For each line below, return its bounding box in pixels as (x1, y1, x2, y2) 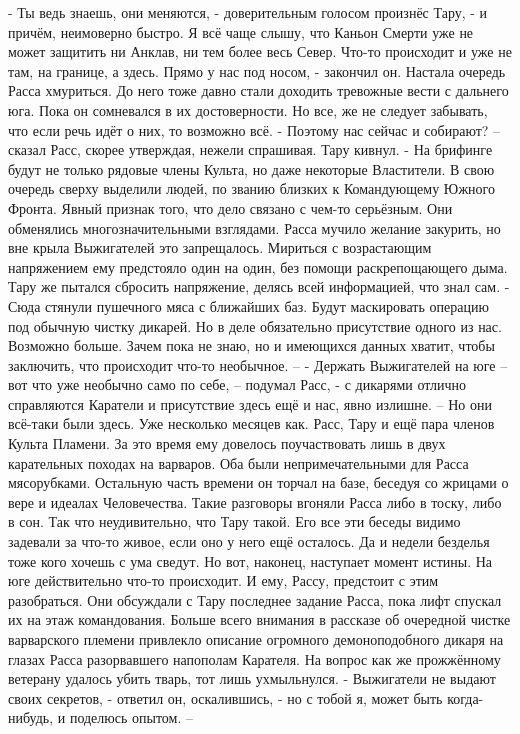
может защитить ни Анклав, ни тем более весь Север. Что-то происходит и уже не (8, 41, 512, 62)
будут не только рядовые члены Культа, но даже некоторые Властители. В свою (8, 158, 495, 179)
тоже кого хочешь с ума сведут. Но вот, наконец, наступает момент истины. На (8, 550, 493, 571)
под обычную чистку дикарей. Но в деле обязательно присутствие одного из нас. (8, 315, 502, 336)
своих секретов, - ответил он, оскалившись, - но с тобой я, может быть (8, 687, 443, 708)
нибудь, (8, 707, 54, 728)
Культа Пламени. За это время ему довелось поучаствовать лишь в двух (8, 433, 446, 454)
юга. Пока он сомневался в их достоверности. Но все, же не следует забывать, (8, 99, 488, 120)
